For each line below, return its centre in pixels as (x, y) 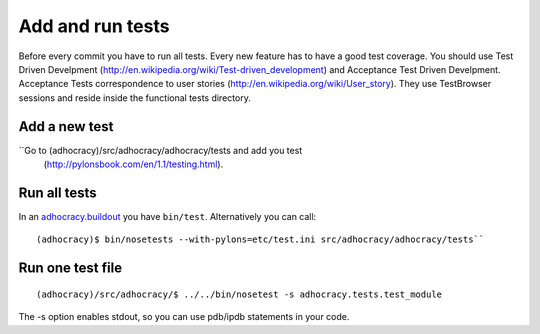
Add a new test (66, 126)
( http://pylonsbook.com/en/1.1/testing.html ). (133, 164)
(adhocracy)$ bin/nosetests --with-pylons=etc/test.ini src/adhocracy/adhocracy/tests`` (260, 239)
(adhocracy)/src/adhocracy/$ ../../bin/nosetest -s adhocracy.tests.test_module (239, 294)
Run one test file (70, 268)
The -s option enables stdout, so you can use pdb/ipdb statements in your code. (184, 317)
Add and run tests (94, 26)
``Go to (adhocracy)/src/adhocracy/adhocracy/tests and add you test (160, 150)
